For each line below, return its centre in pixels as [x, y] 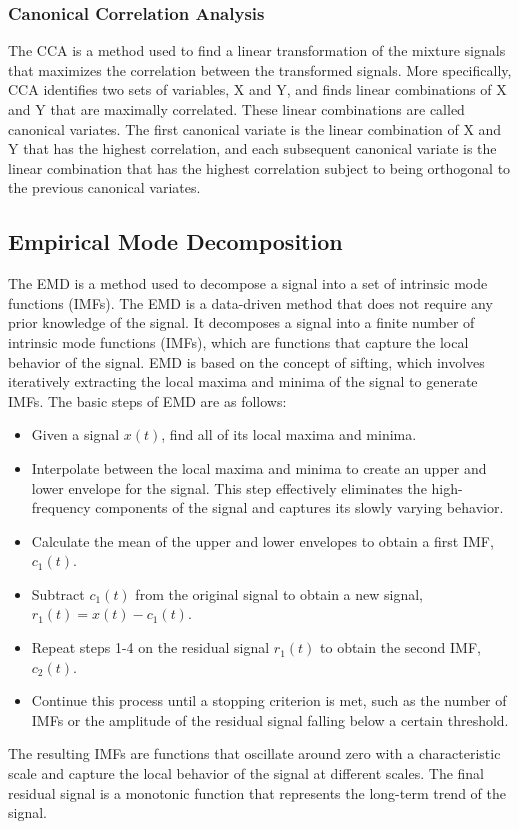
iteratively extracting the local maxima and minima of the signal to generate [243, 381]
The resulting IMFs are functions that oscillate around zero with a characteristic [254, 753]
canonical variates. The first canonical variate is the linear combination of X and [255, 128]
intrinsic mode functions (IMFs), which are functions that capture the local [238, 341]
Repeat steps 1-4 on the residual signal [150, 647]
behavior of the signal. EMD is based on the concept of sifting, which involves [246, 361]
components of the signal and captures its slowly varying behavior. [299, 507]
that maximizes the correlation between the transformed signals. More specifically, [260, 69]
